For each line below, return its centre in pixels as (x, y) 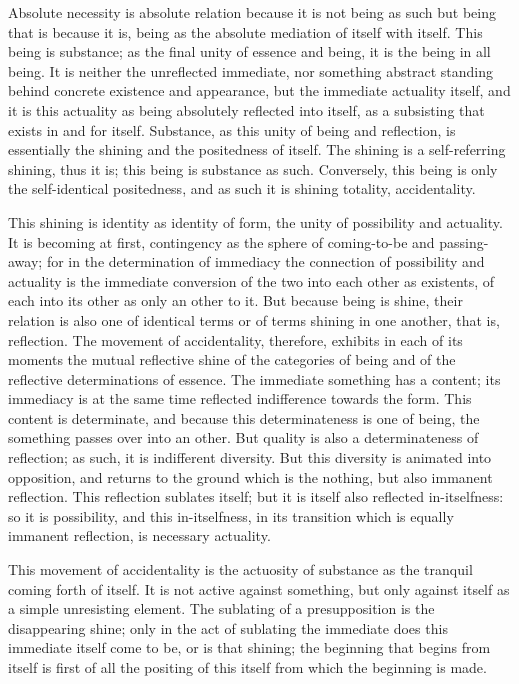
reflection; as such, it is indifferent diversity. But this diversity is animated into (250, 457)
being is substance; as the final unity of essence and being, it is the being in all (249, 51)
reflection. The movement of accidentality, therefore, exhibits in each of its (235, 339)
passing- (464, 241)
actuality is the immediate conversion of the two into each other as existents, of (251, 280)
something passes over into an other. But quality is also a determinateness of (243, 437)
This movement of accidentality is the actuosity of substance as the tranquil (240, 569)
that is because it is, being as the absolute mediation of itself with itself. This (245, 31)
